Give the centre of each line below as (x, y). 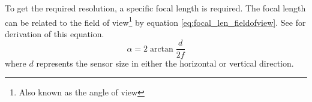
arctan (161, 49)
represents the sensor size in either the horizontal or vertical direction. (165, 63)
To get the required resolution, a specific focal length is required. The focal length (155, 8)
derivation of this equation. (55, 33)
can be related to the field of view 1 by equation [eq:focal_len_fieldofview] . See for (155, 21)
